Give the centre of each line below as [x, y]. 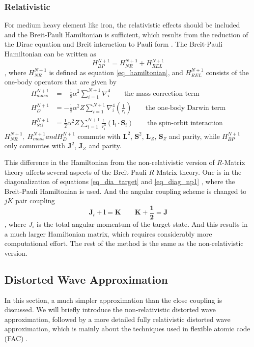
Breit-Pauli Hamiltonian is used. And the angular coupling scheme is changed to [126, 191]
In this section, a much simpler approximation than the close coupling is [113, 300]
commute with [99, 136]
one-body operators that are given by [61, 82]
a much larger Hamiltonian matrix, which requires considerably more [108, 233]
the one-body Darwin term [186, 108]
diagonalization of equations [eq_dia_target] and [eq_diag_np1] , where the [120, 181]
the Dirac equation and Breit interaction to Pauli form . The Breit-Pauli [113, 44]
